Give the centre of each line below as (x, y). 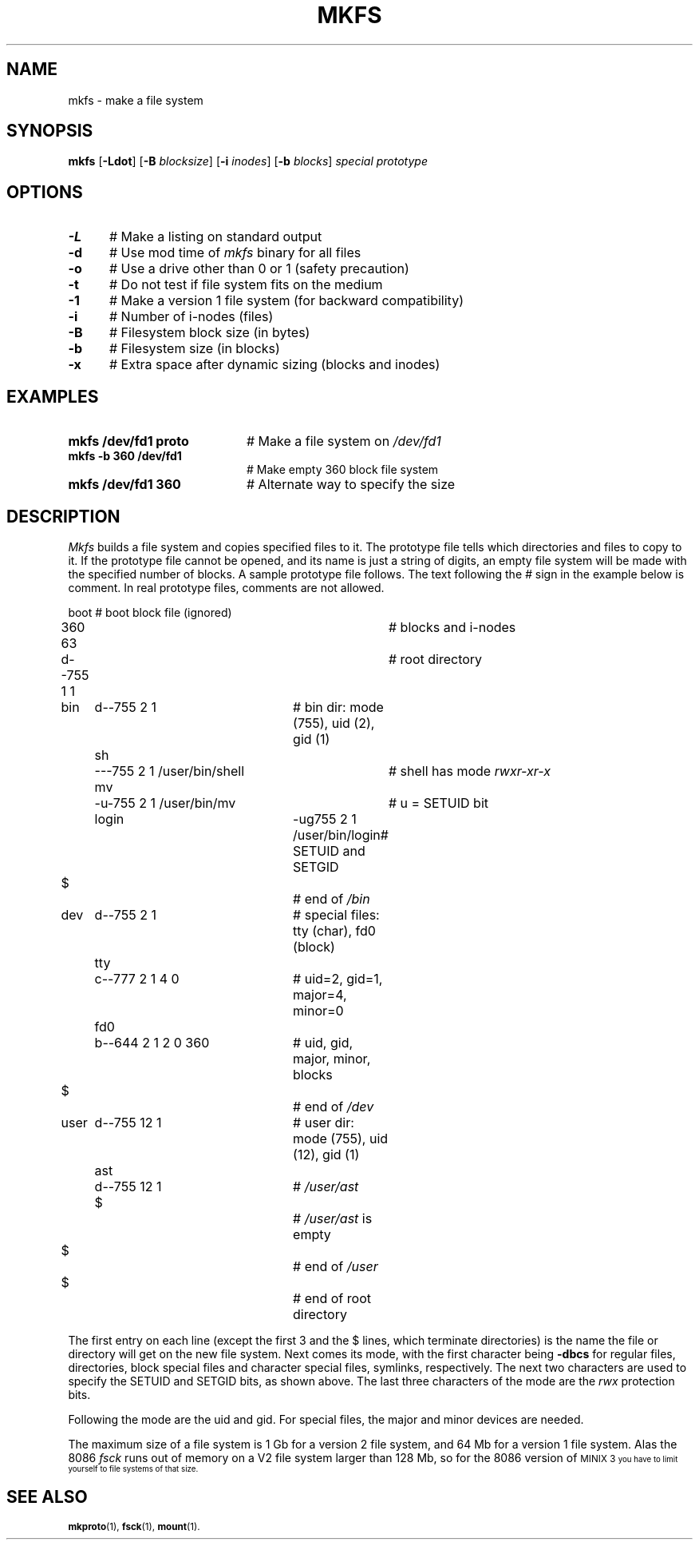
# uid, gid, (323, 1042)
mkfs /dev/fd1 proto (128, 441)
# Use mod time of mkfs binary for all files (235, 253)
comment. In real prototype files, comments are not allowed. (226, 587)
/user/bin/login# (341, 835)
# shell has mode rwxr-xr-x (469, 771)
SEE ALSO (47, 1497)
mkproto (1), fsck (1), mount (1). (134, 1526)
